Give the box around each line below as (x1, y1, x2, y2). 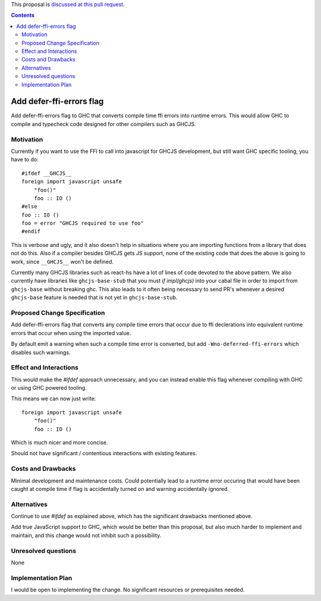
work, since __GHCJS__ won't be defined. (11, 258, 114, 265)
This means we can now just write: (11, 395, 96, 402)
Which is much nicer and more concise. (11, 439, 108, 446)
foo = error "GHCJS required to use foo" (21, 220, 144, 227)
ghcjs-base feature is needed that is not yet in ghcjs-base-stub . (11, 294, 178, 301)
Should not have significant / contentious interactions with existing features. (11, 450, 197, 457)
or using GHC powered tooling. (11, 384, 87, 392)
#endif (21, 228, 41, 235)
